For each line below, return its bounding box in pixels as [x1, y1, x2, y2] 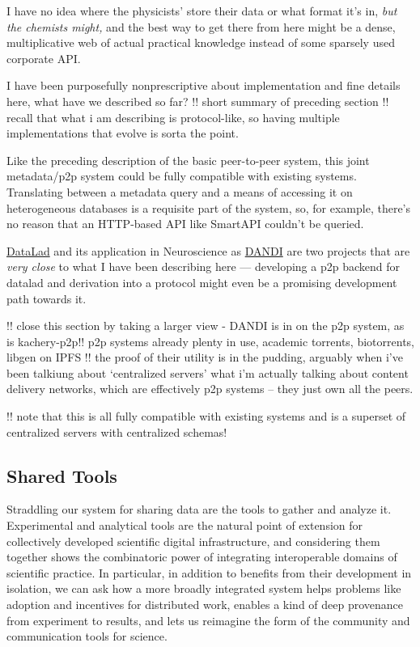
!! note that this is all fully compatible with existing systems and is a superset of [6, 408, 406, 425]
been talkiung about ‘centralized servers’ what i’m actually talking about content [6, 364, 409, 381]
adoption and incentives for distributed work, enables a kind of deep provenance [6, 596, 404, 613]
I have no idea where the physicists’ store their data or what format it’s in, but [6, 2, 397, 19]
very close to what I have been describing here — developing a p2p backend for [6, 258, 400, 275]
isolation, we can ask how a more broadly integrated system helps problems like [6, 580, 401, 597]
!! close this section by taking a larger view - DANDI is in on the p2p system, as [6, 317, 405, 334]
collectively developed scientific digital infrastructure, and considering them [6, 532, 380, 549]
